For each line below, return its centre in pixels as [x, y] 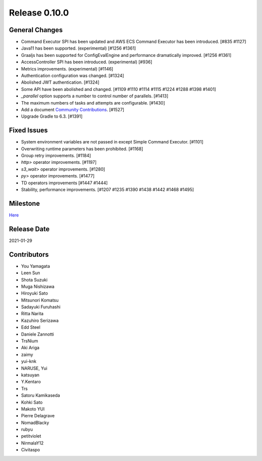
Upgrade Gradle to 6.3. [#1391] [52, 116]
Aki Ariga [30, 348]
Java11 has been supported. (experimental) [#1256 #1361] [78, 48]
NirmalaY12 [32, 443]
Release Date [29, 229]
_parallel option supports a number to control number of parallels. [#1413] [95, 96]
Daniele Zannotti [38, 334]
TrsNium [30, 341]
